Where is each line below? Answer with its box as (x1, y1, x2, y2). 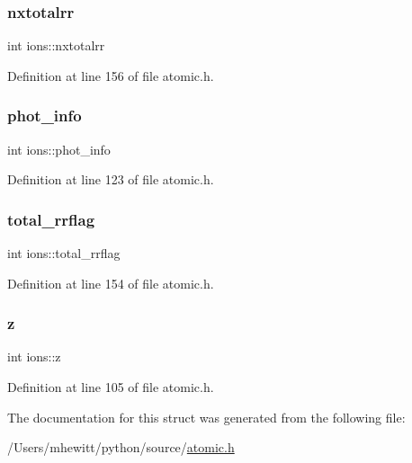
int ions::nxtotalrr (7, 36, 105, 55)
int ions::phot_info (7, 139, 111, 158)
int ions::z (7, 347, 61, 366)
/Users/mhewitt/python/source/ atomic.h (7, 438, 235, 457)
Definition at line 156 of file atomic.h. (7, 66, 214, 85)
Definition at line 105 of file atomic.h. (7, 378, 214, 396)
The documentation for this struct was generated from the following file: (7, 407, 406, 426)
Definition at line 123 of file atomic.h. (7, 170, 214, 189)
